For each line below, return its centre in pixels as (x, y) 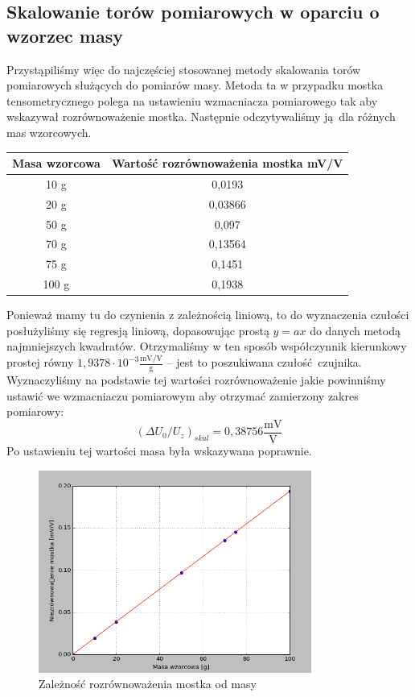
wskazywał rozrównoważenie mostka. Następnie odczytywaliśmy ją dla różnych (201, 116)
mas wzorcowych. (49, 132)
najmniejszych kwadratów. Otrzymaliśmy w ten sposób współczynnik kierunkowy (207, 346)
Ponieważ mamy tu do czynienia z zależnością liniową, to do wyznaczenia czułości (208, 315)
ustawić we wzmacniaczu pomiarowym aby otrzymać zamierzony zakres (183, 395)
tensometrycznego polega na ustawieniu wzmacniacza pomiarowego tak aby (192, 100)
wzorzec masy (65, 35)
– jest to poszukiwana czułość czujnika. (264, 362)
